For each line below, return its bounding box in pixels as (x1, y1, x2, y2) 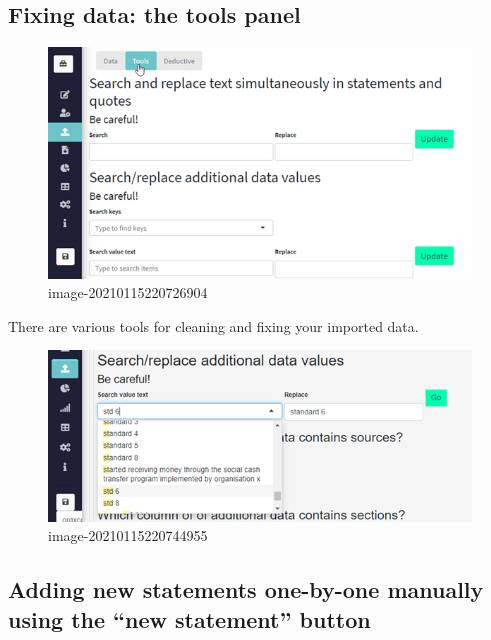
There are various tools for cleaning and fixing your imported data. (8, 315, 419, 336)
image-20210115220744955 (48, 525, 208, 546)
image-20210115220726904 (48, 282, 208, 303)
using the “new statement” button (8, 603, 371, 634)
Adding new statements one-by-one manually (8, 574, 484, 605)
